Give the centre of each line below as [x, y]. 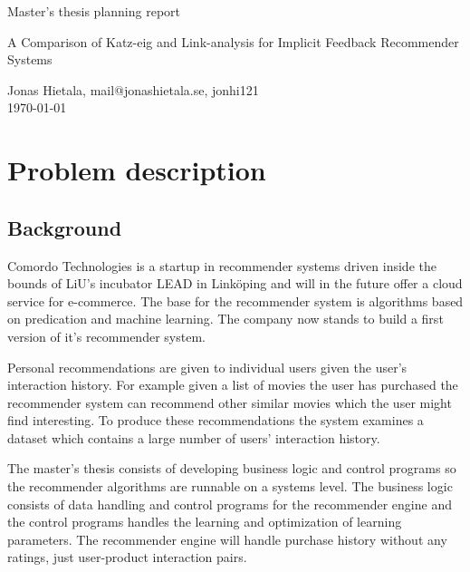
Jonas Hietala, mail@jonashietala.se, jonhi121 [133, 89]
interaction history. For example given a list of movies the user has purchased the [233, 385]
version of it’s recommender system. [106, 336]
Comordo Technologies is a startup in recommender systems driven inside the [222, 265]
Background [65, 227]
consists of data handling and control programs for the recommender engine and [230, 504]
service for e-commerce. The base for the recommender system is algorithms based [235, 301]
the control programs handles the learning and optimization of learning [205, 522]
